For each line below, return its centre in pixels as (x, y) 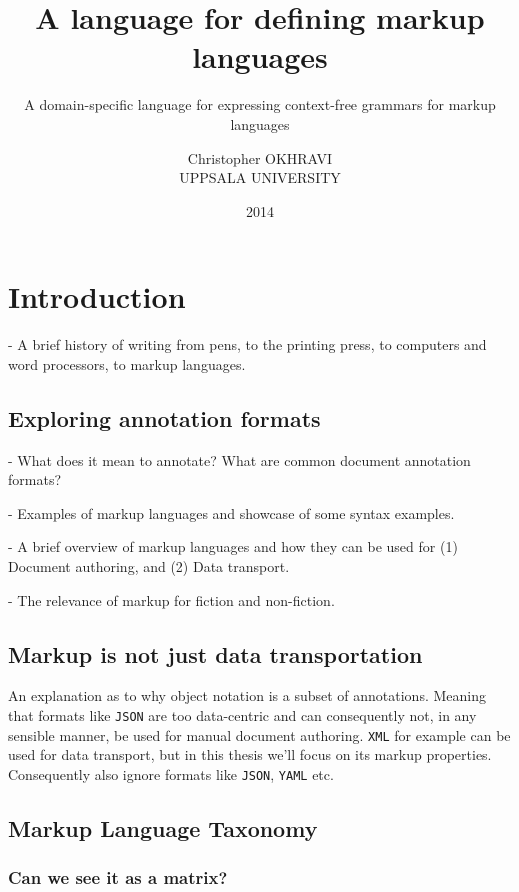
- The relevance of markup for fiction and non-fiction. (171, 599)
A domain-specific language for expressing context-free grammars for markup (260, 104)
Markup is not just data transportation (215, 653)
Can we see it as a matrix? (118, 877)
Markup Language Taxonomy (163, 827)
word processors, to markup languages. (127, 363)
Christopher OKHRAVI (260, 157)
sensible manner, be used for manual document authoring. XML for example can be (259, 734)
